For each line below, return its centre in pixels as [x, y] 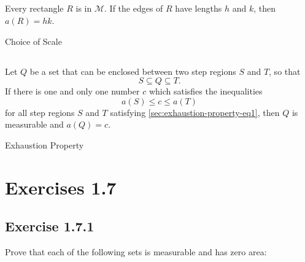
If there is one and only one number [72, 91]
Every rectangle [34, 8]
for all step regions [40, 112]
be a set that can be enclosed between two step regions [133, 71]
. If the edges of [134, 8]
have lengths [199, 8]
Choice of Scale [33, 41]
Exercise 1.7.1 [50, 226]
